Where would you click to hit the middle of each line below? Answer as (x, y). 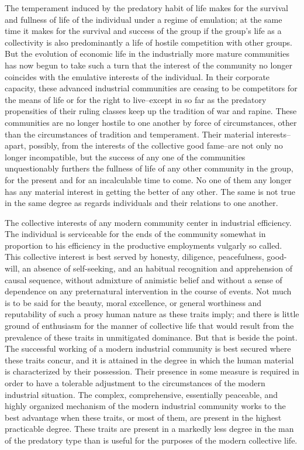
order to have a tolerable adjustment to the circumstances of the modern (135, 383)
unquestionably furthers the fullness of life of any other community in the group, (149, 168)
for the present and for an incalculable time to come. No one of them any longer (148, 179)
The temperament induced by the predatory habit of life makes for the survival (146, 8)
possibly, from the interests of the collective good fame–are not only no (156, 145)
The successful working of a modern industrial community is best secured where (148, 348)
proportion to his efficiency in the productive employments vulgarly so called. (144, 245)
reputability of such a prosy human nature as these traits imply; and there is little (152, 314)
